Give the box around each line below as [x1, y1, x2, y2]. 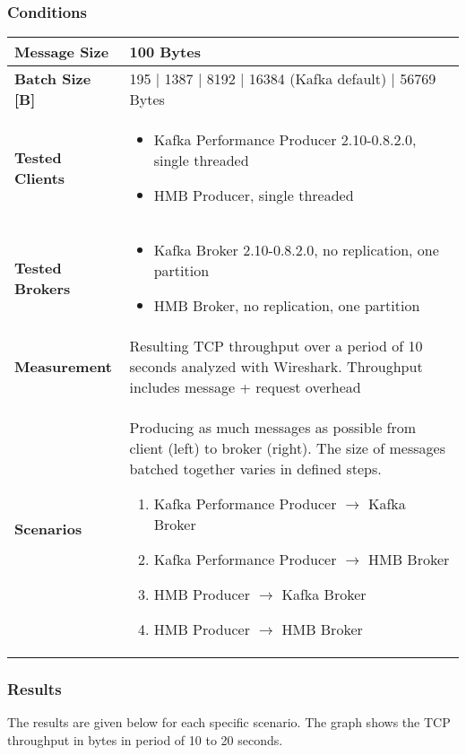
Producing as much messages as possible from [129, 417, 417, 438]
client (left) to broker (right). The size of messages [129, 438, 445, 459]
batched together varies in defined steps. [129, 458, 382, 480]
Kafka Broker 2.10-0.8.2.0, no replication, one [153, 239, 439, 261]
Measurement [14, 356, 112, 377]
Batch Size [14, 68, 91, 90]
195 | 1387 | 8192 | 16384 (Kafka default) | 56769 [129, 68, 436, 90]
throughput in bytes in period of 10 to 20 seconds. [7, 731, 283, 750]
